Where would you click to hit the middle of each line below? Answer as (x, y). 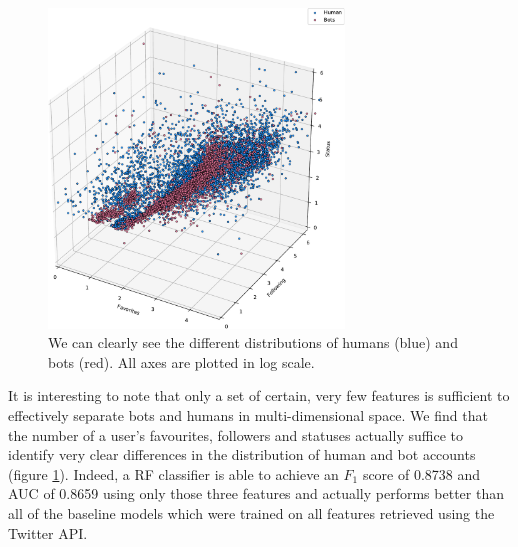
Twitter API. (48, 532)
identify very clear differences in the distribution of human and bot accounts (242, 454)
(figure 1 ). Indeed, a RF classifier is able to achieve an (173, 473)
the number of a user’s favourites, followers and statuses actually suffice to (235, 434)
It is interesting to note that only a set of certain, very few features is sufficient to (259, 395)
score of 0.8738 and (421, 473)
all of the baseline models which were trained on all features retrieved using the (251, 512)
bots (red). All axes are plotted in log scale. (181, 361)
